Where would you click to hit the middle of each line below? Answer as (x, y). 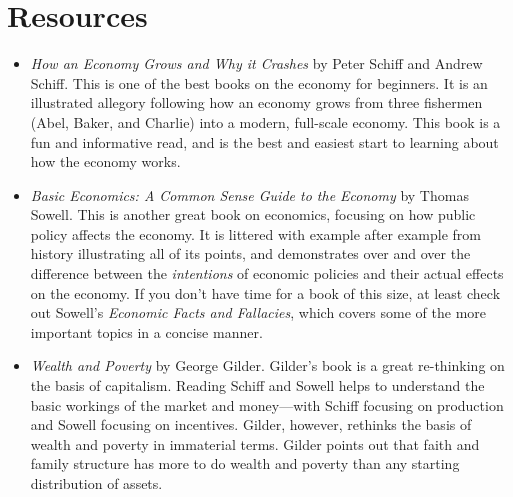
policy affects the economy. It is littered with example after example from (255, 233)
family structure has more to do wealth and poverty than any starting (245, 463)
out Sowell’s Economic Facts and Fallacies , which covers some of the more (258, 312)
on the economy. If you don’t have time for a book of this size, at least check (265, 292)
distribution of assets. (96, 483)
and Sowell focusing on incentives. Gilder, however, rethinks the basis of (251, 424)
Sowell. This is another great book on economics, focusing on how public (253, 214)
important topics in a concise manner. (146, 331)
